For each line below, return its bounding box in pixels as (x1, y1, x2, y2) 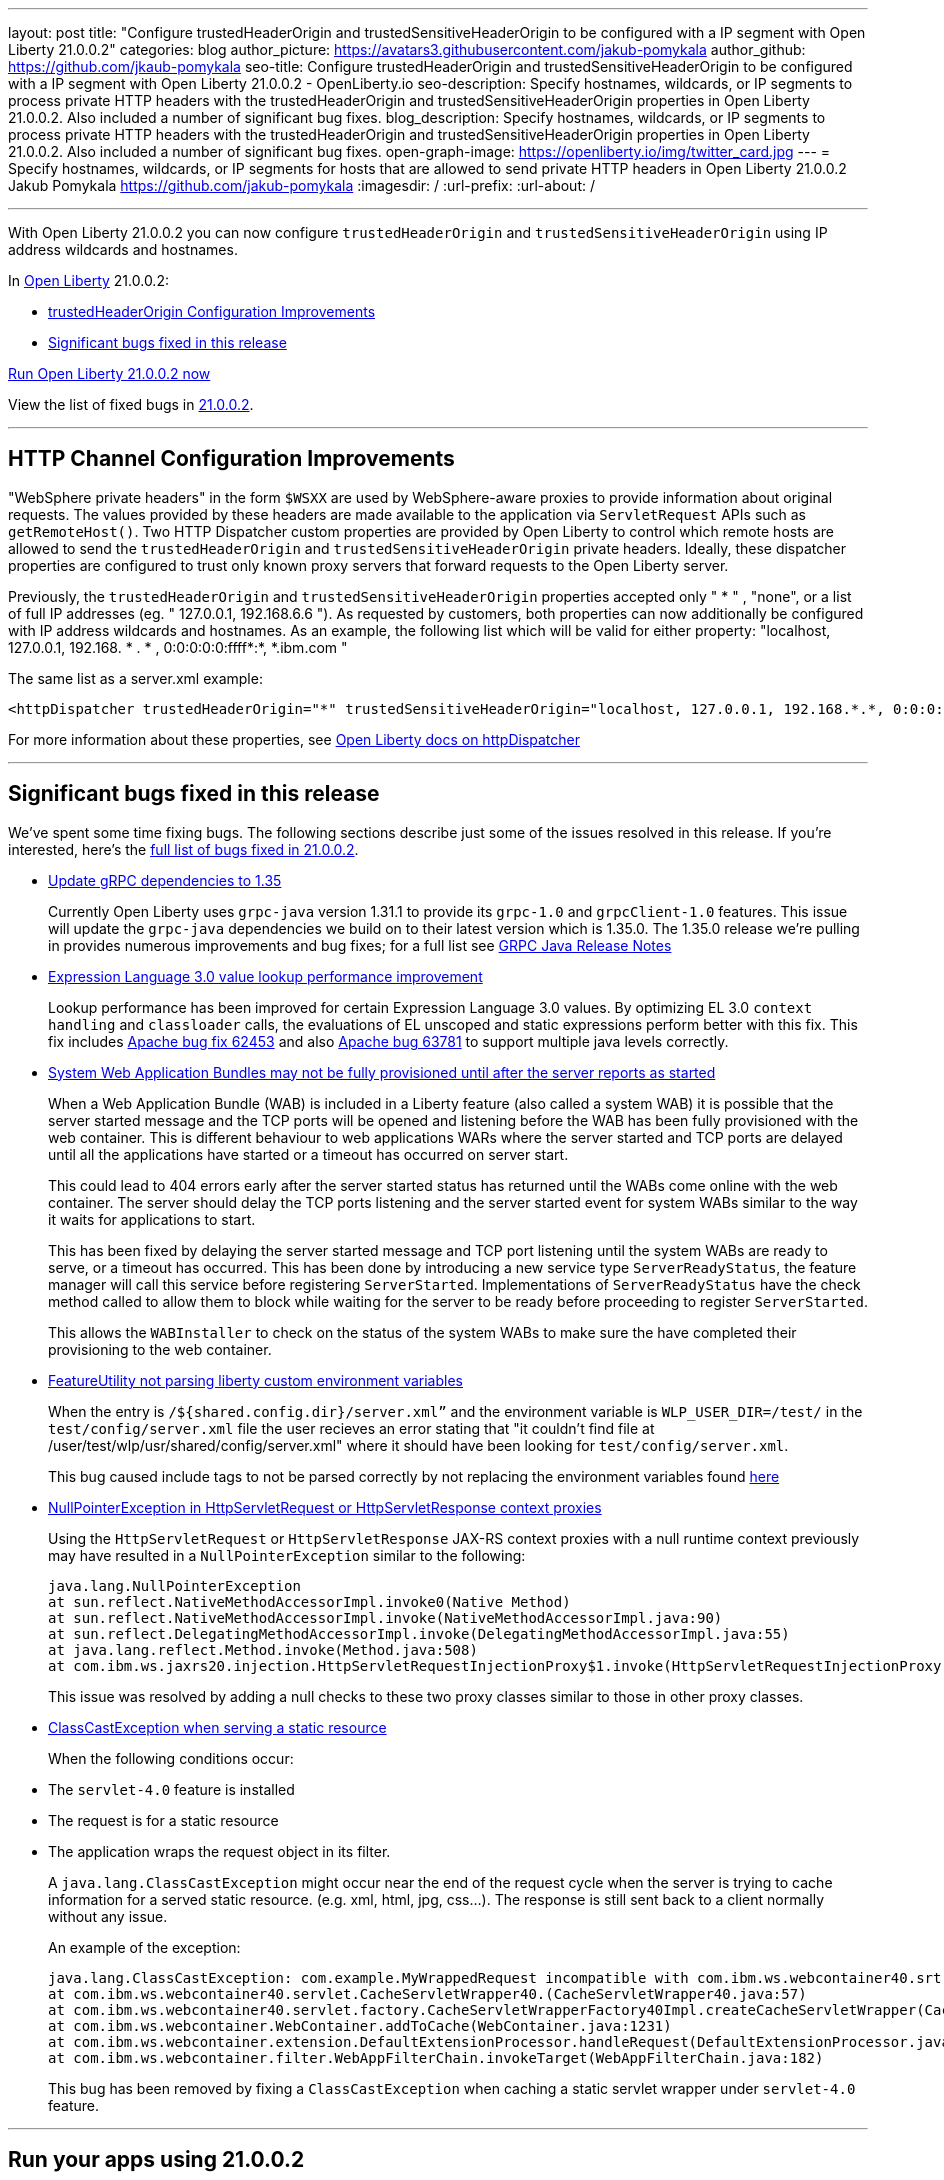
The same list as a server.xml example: (8, 669, 263, 687)
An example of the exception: (48, 1938, 241, 1956)
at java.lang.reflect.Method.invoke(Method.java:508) (48, 1641, 478, 1658)
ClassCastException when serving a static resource (48, 1718, 387, 1736)
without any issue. (48, 1907, 168, 1925)
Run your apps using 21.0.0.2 (8, 2147, 305, 2173)
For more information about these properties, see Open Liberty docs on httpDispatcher (8, 730, 580, 748)
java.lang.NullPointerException (48, 1577, 301, 1594)
